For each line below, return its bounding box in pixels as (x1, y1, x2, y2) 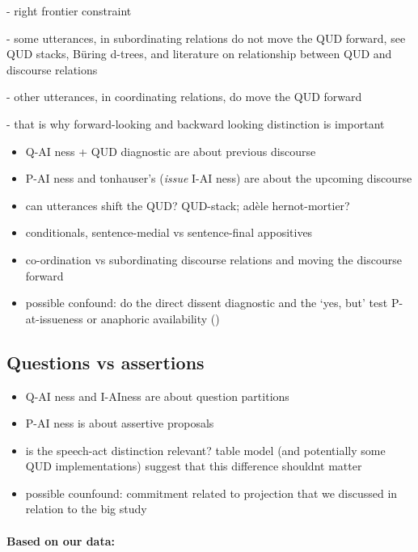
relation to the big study (25, 500, 147, 517)
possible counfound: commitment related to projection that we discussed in (25, 484, 398, 501)
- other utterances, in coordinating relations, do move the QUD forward (6, 88, 362, 105)
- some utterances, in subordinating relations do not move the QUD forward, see (6, 29, 406, 46)
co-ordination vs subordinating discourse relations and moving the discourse (25, 251, 402, 268)
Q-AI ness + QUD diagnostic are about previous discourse (25, 142, 316, 159)
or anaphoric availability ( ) (87, 310, 220, 327)
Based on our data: (6, 532, 115, 549)
